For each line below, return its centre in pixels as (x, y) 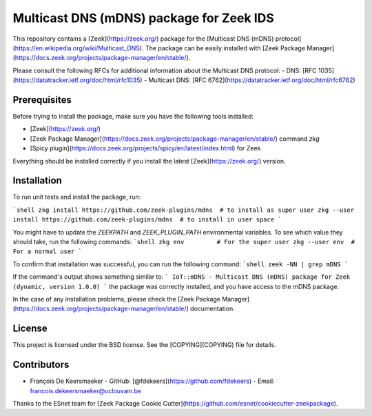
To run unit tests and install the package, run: (77, 197)
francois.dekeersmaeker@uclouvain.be (85, 390)
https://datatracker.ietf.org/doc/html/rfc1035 (77, 80)
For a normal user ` (48, 251)
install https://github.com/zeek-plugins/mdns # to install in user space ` (147, 220)
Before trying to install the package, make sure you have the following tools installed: (133, 117)
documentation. (212, 309)
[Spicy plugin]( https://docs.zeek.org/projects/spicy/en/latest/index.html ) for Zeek (145, 148)
